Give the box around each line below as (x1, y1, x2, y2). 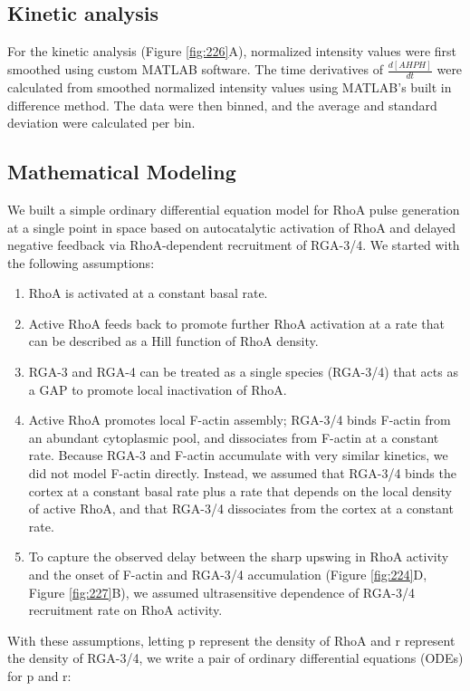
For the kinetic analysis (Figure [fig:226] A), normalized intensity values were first (7, 42, 457, 61)
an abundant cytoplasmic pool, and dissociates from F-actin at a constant (28, 427, 439, 446)
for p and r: (7, 666, 72, 685)
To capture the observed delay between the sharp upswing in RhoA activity (28, 547, 449, 566)
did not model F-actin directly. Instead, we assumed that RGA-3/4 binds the (28, 464, 456, 483)
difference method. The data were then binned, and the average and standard (7, 95, 437, 114)
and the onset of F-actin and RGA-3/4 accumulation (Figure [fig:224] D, (28, 565, 427, 584)
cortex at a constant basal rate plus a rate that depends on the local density (28, 481, 452, 500)
